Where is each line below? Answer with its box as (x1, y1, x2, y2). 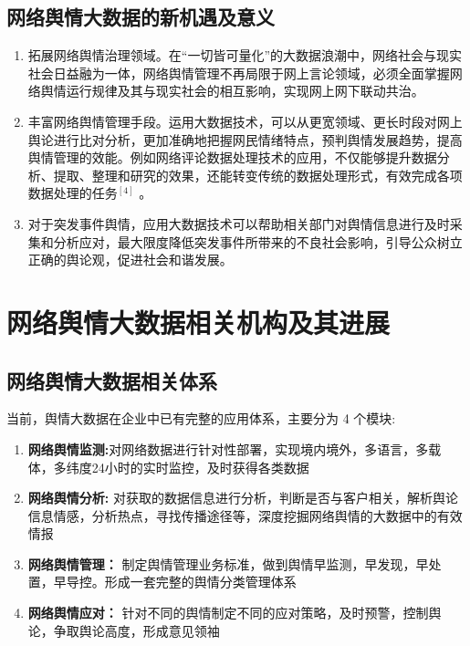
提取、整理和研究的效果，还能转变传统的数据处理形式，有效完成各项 (53, 165, 463, 184)
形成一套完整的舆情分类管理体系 (104, 572, 297, 591)
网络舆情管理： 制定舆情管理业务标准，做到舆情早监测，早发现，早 (27, 554, 429, 573)
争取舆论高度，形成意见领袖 (53, 620, 220, 640)
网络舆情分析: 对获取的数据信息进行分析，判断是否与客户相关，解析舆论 (27, 488, 458, 507)
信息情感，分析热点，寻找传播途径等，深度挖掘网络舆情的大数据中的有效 (27, 505, 463, 525)
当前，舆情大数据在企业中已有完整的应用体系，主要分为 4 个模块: (6, 409, 396, 428)
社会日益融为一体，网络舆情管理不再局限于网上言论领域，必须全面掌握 (27, 63, 450, 82)
